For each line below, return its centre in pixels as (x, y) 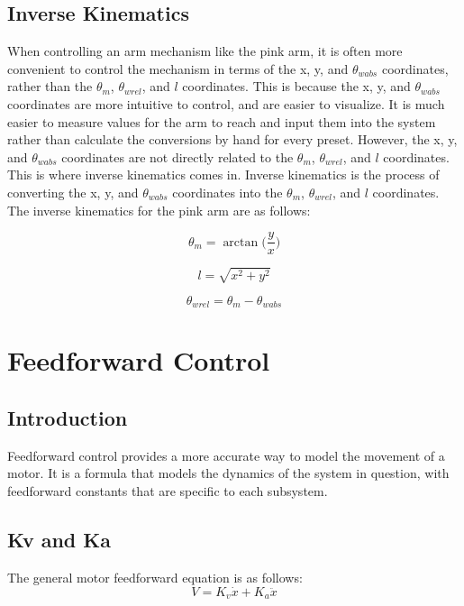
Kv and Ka (59, 539)
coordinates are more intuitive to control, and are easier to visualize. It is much (226, 103)
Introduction (68, 417)
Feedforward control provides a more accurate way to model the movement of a (226, 455)
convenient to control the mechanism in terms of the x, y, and (178, 68)
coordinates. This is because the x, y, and (296, 86)
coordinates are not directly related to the (177, 156)
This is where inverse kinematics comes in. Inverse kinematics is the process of (223, 174)
